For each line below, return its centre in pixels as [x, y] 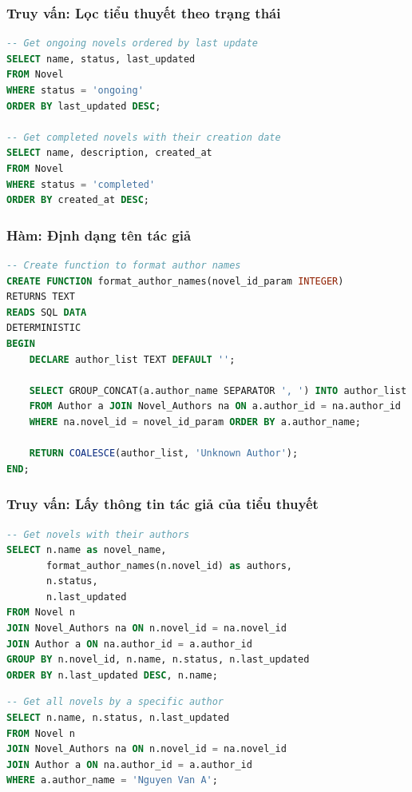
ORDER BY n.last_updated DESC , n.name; [112, 675]
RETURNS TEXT [41, 297]
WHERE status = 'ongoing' [75, 90]
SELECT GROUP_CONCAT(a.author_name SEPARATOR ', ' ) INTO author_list [218, 390]
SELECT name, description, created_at [109, 153]
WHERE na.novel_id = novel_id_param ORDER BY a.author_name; [195, 422]
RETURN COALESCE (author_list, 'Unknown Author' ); [164, 454]
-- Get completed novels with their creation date [144, 137]
